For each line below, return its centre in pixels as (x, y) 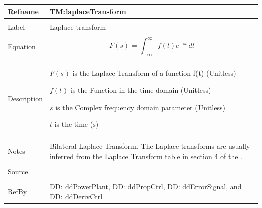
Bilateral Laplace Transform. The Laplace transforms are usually (150, 146)
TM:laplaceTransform (88, 11)
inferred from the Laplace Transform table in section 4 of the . (146, 156)
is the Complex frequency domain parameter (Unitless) (140, 107)
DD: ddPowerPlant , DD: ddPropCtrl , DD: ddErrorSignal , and (146, 187)
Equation (22, 46)
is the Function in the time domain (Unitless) (141, 90)
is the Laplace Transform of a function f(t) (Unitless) (154, 73)
